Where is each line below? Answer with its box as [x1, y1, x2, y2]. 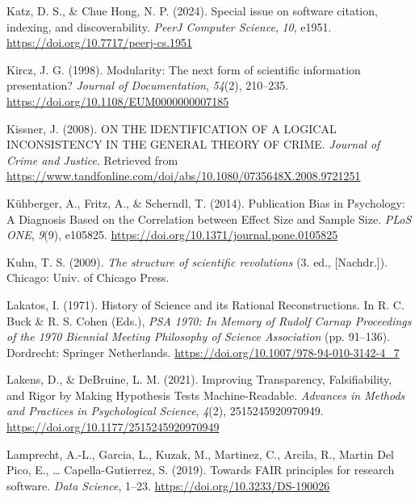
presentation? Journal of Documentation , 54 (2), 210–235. [6, 77, 289, 94]
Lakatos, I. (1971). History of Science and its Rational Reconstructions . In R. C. [6, 296, 404, 313]
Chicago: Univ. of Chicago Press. [6, 269, 170, 286]
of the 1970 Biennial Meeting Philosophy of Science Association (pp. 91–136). [6, 328, 391, 345]
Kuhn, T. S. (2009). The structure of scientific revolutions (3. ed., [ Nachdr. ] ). [6, 253, 388, 270]
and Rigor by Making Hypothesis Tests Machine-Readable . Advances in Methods [6, 386, 405, 403]
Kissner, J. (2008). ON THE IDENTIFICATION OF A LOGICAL [6, 120, 337, 137]
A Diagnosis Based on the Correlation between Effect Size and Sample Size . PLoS [6, 210, 412, 227]
